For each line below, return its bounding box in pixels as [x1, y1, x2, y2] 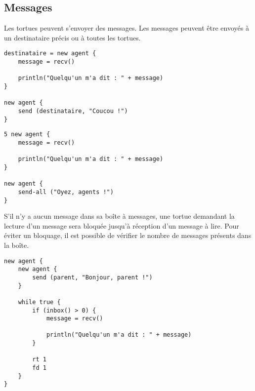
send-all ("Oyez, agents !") [18, 188, 114, 195]
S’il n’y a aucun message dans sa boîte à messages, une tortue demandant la [4, 211, 235, 221]
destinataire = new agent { [4, 50, 96, 57]
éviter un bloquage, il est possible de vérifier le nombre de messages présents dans [4, 230, 252, 240]
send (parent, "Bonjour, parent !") [32, 274, 153, 281]
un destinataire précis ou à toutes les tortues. [4, 32, 141, 42]
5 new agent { [4, 131, 50, 138]
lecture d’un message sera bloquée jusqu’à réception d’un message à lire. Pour [4, 220, 239, 231]
